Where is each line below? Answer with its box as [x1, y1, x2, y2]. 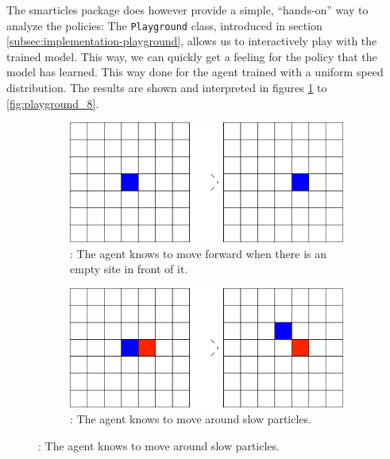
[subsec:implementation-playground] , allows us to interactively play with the [6, 33, 377, 49]
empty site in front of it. [70, 260, 188, 277]
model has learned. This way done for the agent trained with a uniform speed [6, 64, 384, 80]
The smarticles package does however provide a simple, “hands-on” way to [6, 2, 369, 17]
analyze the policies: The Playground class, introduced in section [6, 17, 322, 33]
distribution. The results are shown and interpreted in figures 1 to [6, 79, 327, 96]
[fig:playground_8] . [6, 94, 99, 111]
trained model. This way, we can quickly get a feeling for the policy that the [6, 48, 377, 64]
